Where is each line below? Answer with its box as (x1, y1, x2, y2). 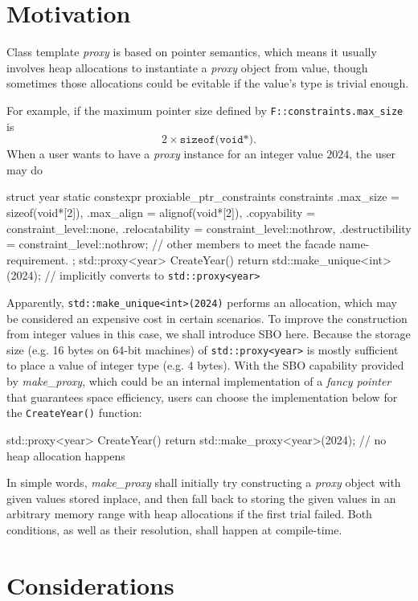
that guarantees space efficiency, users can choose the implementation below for (6, 388, 398, 405)
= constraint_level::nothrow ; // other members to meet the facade (6, 235, 336, 252)
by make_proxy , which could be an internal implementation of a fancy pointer (6, 373, 391, 390)
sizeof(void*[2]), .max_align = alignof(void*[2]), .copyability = (6, 203, 315, 220)
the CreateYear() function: (6, 404, 142, 421)
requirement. (6, 251, 69, 268)
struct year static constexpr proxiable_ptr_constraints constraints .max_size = (6, 188, 400, 205)
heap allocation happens (6, 447, 125, 464)
